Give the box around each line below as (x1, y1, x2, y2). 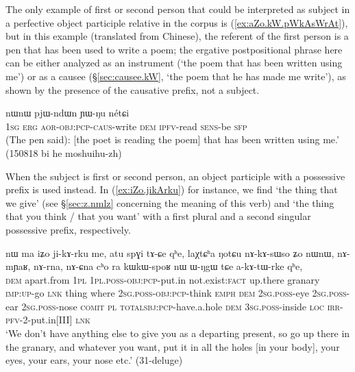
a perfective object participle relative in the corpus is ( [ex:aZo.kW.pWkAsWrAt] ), (5, 15, 348, 29)
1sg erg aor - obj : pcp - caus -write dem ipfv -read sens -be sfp (5, 119, 247, 133)
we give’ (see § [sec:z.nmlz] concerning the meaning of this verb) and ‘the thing (5, 195, 334, 210)
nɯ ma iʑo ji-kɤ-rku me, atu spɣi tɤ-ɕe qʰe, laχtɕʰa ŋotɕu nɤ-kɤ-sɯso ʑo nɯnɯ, (5, 245, 334, 260)
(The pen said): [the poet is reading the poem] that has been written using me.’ (5, 132, 339, 147)
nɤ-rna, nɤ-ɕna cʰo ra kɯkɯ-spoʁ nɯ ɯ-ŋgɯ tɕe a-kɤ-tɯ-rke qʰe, (34, 259, 303, 273)
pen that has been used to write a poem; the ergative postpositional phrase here (5, 42, 343, 56)
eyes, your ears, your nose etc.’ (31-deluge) (5, 353, 183, 367)
